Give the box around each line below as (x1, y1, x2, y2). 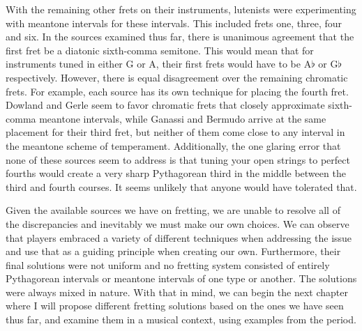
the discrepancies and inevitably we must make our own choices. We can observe (6, 216, 349, 231)
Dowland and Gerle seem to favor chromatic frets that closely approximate (6, 98, 325, 112)
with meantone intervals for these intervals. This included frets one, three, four (6, 15, 342, 30)
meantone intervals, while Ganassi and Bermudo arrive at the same (39, 111, 326, 125)
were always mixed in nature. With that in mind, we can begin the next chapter (6, 284, 348, 299)
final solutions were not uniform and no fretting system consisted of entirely (6, 257, 330, 272)
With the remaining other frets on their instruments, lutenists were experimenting (6, 2, 356, 16)
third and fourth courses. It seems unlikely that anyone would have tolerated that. (6, 179, 357, 194)
